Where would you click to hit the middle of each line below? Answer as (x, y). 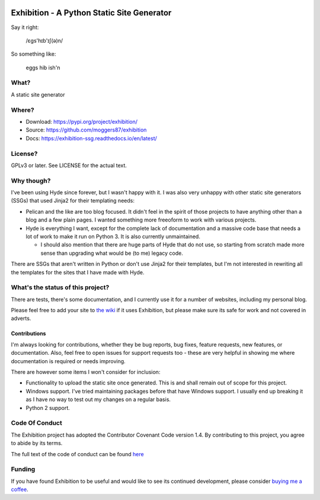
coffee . (20, 489)
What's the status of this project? (60, 287)
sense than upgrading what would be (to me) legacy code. (112, 253)
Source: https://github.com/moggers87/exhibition (86, 130)
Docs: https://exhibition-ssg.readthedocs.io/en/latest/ (91, 138)
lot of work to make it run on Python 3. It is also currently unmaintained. (113, 236)
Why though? (31, 181)
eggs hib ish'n (43, 68)
